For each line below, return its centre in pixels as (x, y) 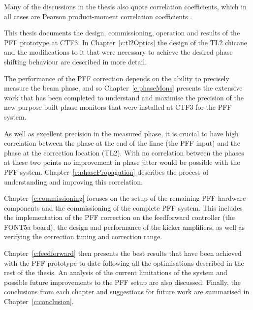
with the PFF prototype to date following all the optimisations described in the (124, 263)
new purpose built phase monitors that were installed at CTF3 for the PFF (118, 107)
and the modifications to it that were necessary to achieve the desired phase (118, 52)
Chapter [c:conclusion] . (39, 301)
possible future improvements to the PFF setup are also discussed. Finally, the (123, 282)
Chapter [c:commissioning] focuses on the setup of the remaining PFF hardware (125, 198)
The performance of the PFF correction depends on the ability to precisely (117, 78)
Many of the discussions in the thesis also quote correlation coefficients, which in (125, 6)
